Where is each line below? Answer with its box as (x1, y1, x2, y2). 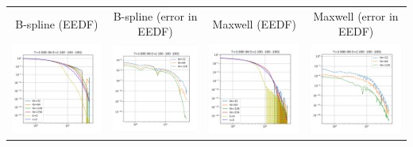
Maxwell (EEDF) (212, 15, 296, 32)
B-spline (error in (113, 7, 198, 24)
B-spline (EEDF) (15, 15, 98, 32)
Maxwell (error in (313, 7, 399, 24)
